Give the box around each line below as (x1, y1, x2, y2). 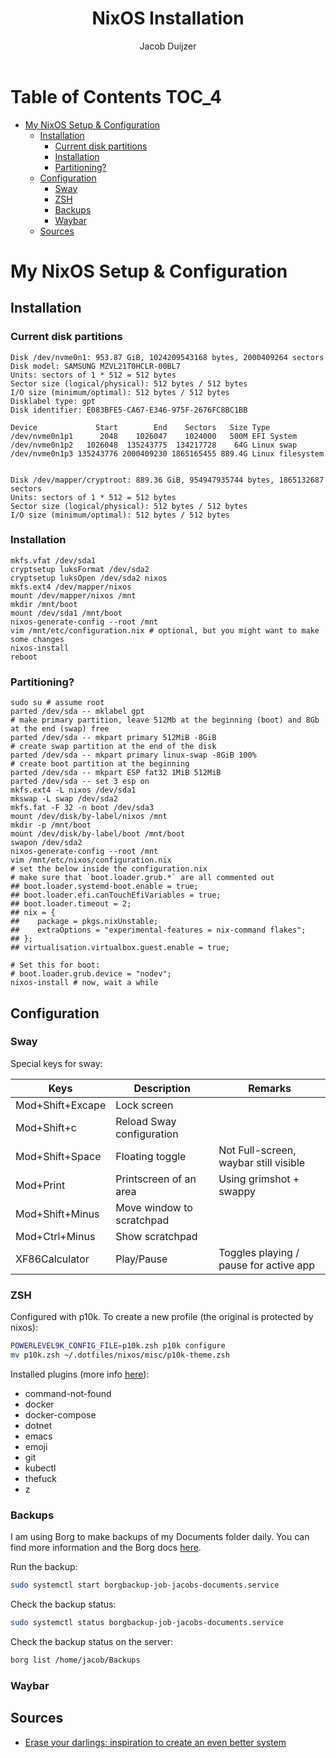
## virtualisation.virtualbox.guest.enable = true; (10, 943, 230, 953)
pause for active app (218, 1258, 316, 1272)
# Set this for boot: (10, 960, 101, 971)
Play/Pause (115, 1252, 168, 1266)
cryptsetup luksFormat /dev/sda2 (10, 564, 150, 574)
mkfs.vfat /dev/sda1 (10, 555, 97, 566)
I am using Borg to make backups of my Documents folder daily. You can (10, 1531, 310, 1543)
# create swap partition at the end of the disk (10, 742, 217, 752)
